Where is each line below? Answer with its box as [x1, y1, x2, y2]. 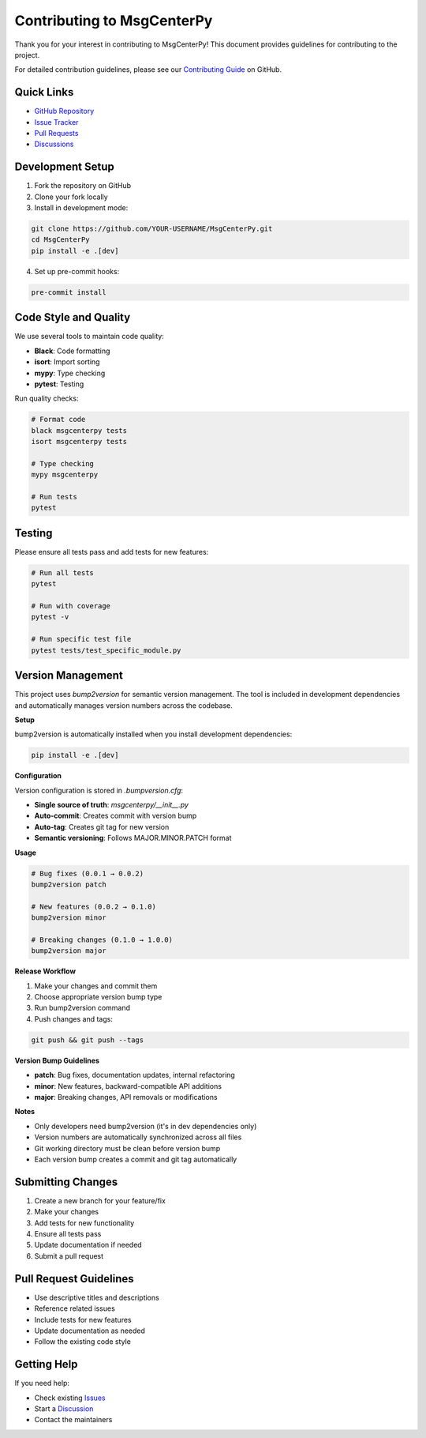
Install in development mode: [34, 203, 129, 213]
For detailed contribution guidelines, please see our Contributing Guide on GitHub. [14, 65, 282, 74]
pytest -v [31, 612, 69, 622]
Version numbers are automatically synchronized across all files [34, 1132, 242, 1142]
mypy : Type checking [34, 368, 106, 378]
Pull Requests [34, 129, 79, 138]
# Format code [31, 415, 86, 424]
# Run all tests [31, 568, 95, 577]
